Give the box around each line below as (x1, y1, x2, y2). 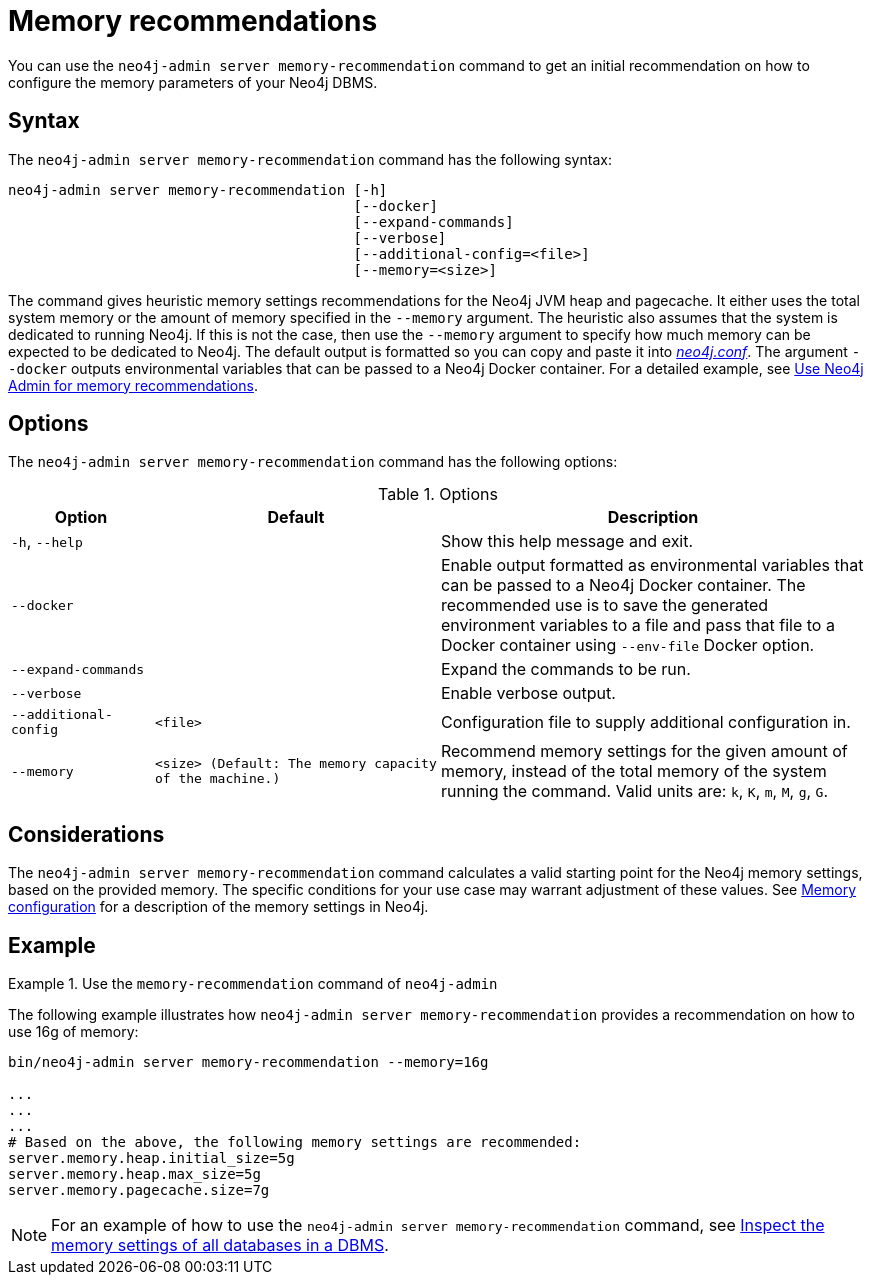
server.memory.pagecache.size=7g (8, 1182, 270, 1199)
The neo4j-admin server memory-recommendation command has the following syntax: (8, 150, 612, 168)
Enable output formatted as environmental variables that (440, 555, 864, 576)
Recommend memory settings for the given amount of (440, 741, 848, 762)
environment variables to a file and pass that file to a (440, 615, 835, 636)
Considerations (8, 821, 165, 847)
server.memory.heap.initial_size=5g (8, 1150, 295, 1167)
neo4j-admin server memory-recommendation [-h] (8, 181, 388, 198)
